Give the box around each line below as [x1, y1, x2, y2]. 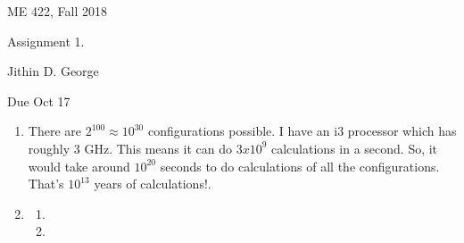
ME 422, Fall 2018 [7, 2, 108, 20]
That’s [28, 174, 64, 193]
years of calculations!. [94, 174, 211, 193]
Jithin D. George [7, 62, 99, 80]
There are [28, 121, 81, 140]
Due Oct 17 [7, 91, 70, 110]
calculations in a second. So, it [271, 138, 438, 157]
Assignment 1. [7, 31, 85, 50]
